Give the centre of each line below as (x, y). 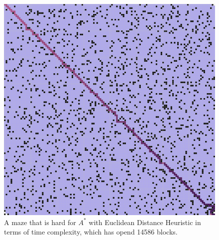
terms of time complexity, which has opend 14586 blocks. (91, 232)
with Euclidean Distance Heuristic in (145, 222)
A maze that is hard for (40, 222)
